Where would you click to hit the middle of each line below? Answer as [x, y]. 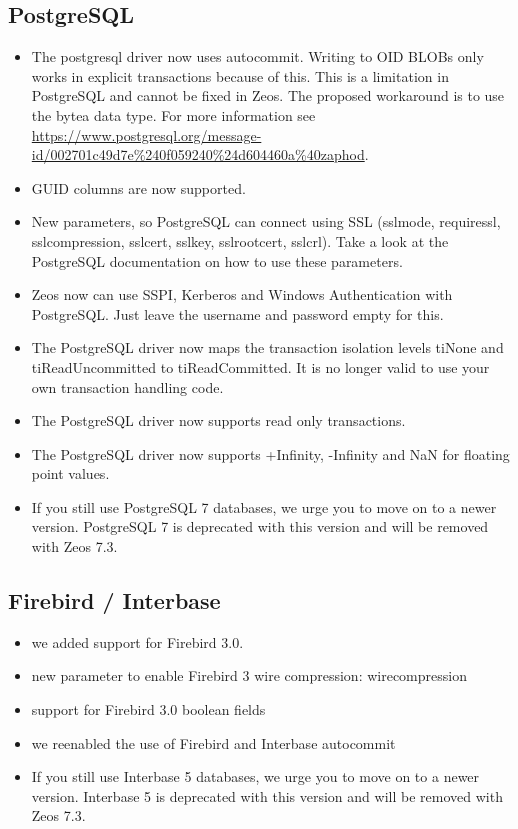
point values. [70, 473]
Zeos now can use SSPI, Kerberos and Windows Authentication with [242, 294]
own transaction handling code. [127, 386]
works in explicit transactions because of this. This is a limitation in [240, 75]
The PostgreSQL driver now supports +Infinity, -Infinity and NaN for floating [270, 453]
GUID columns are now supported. [138, 187]
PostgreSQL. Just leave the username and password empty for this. [237, 313]
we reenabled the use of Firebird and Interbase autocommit [213, 742]
